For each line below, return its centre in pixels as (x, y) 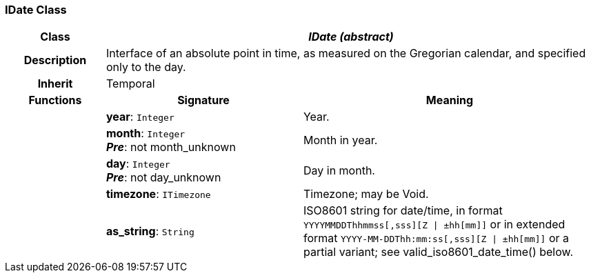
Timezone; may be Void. (366, 194)
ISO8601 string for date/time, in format (403, 211)
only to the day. (146, 67)
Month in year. (340, 140)
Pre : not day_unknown (163, 178)
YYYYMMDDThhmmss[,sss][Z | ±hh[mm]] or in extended (434, 225)
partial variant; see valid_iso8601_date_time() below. (438, 252)
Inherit (55, 84)
